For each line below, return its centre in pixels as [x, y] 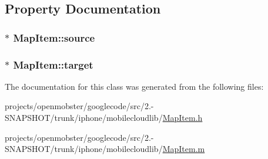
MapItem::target [53, 64]
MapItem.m [184, 149]
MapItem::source [54, 37]
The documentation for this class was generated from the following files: [134, 86]
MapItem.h [182, 118]
